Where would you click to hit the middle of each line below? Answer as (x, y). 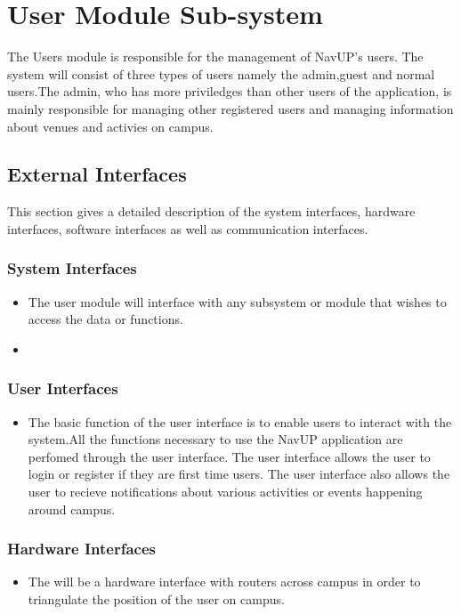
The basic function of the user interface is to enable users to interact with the (240, 421)
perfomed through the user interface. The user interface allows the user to (229, 456)
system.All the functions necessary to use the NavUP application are (215, 439)
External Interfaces (97, 174)
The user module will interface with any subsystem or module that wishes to (237, 301)
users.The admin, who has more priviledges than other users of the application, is (230, 91)
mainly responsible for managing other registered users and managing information (230, 108)
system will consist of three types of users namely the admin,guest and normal (221, 73)
